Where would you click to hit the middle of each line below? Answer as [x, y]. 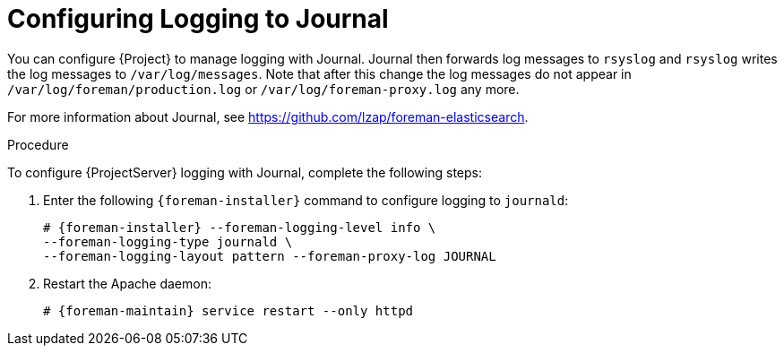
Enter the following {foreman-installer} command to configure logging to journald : [306, 200]
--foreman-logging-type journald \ [168, 241]
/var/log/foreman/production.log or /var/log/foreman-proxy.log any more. [263, 89]
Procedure [38, 144]
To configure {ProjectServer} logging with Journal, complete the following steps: [245, 172]
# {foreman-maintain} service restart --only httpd [228, 310]
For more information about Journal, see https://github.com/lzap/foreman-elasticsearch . [268, 116]
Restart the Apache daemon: [127, 283]
